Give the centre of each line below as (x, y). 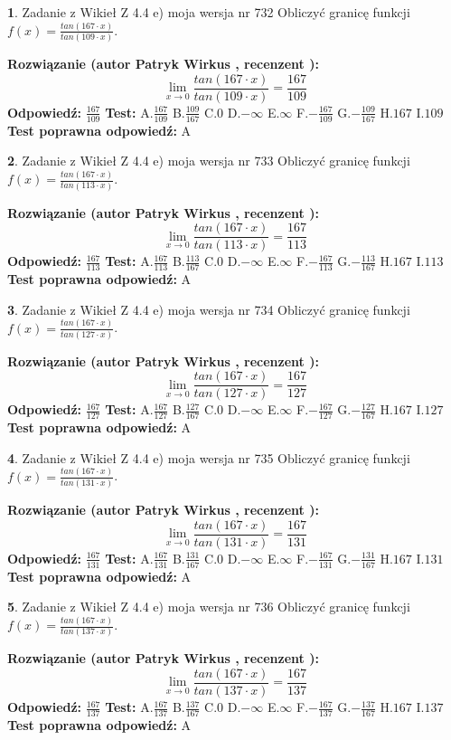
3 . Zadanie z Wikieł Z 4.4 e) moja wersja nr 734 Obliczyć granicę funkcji (209, 309)
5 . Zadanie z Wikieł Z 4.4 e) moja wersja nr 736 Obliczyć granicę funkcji (209, 607)
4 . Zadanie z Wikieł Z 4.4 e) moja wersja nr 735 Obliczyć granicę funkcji (209, 457)
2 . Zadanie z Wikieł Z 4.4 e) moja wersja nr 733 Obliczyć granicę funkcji (209, 161)
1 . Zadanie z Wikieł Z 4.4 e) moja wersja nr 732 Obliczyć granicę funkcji (209, 12)
